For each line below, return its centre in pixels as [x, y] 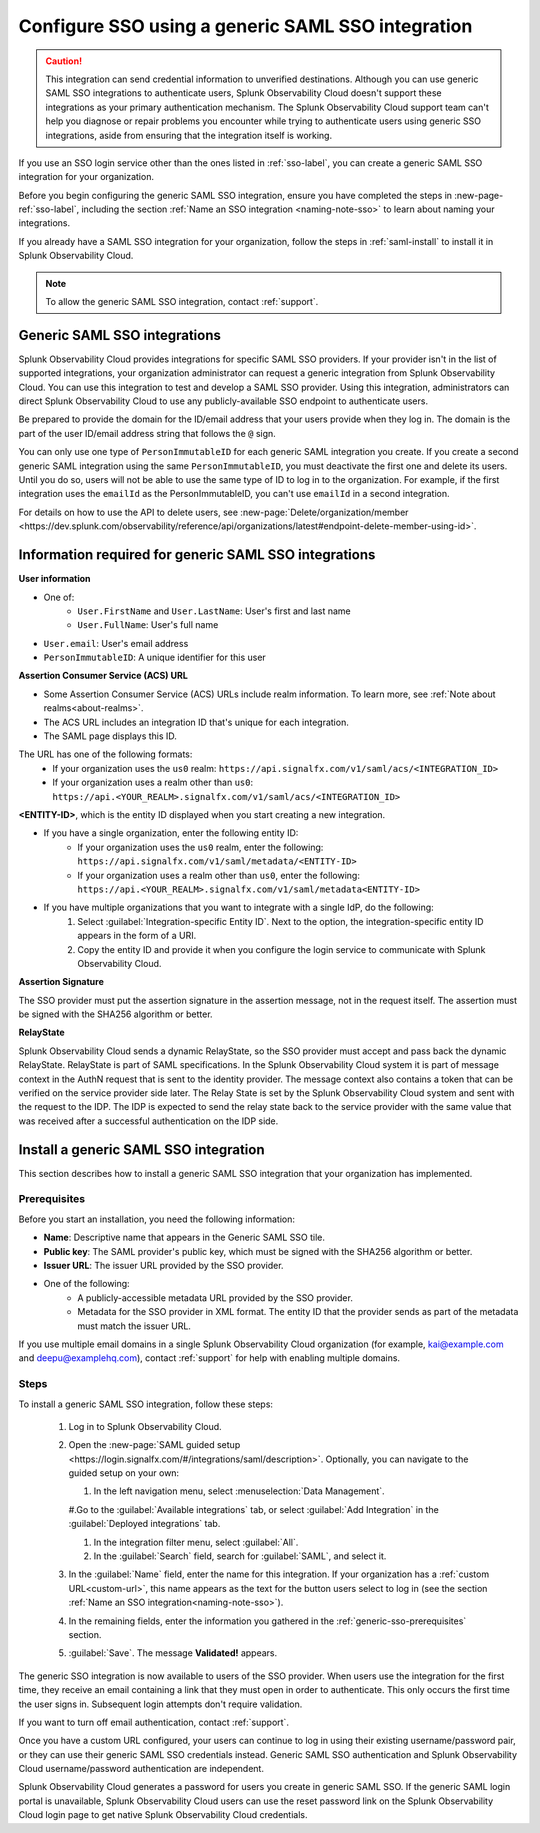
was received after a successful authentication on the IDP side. [148, 1121]
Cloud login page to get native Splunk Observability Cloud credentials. [163, 1815]
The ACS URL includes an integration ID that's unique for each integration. [196, 722]
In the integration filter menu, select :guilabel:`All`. [196, 1542]
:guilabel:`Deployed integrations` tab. [144, 1524]
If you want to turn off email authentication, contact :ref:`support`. [154, 1722]
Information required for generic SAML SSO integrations [197, 555]
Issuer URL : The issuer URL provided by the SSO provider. [163, 1266]
